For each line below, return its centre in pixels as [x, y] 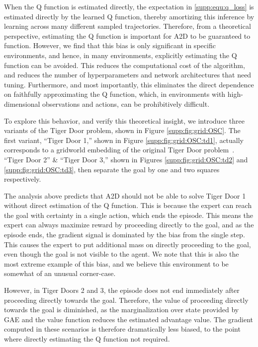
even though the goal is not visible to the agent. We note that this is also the [122, 254]
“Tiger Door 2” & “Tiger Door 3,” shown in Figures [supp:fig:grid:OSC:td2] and [126, 159]
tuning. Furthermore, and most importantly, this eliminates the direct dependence [129, 84]
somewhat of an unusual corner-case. [60, 273]
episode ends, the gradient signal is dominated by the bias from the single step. [125, 235]
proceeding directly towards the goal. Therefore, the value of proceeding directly [126, 300]
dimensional [22, 104]
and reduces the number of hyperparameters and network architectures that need [128, 75]
